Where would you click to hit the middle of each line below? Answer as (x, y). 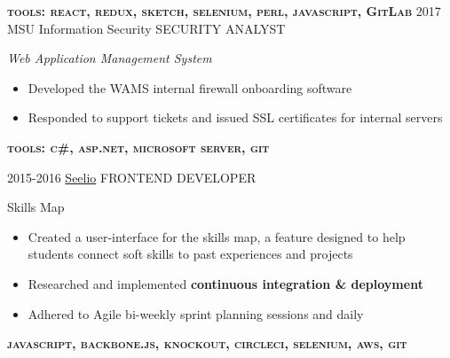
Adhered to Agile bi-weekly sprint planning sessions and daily (196, 313)
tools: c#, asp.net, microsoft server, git (138, 147)
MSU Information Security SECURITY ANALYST (146, 28)
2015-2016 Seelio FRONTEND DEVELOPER (132, 177)
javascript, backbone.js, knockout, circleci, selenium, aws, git (207, 343)
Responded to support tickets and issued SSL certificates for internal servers (235, 117)
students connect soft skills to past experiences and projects (190, 254)
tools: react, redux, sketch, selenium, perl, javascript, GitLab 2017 (224, 11)
